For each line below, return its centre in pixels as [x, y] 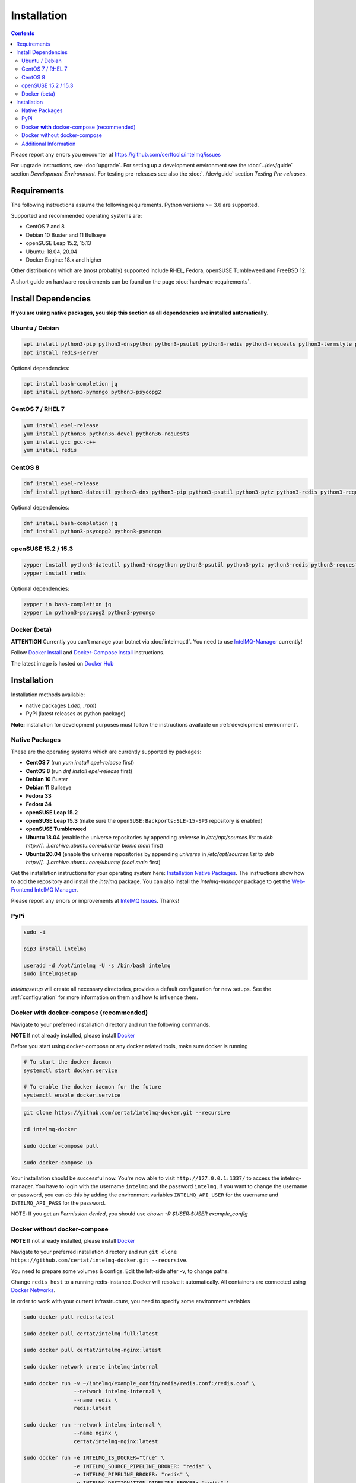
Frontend [22, 890]
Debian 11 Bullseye [49, 787]
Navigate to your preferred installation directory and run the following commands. [111, 1024]
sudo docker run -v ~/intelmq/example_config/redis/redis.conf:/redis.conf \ [139, 1383]
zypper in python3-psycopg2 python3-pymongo [89, 613]
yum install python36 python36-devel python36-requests [107, 434]
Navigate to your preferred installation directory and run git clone [94, 1252]
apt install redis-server [61, 352]
